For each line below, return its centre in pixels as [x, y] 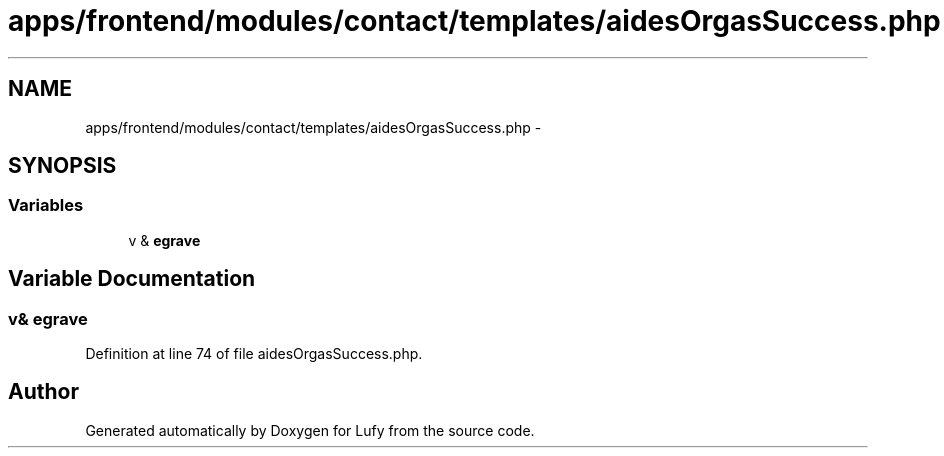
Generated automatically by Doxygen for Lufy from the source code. [310, 430]
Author [43, 392]
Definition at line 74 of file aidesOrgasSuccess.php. [254, 354]
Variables [46, 205]
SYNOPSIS [62, 166]
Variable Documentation [132, 279]
